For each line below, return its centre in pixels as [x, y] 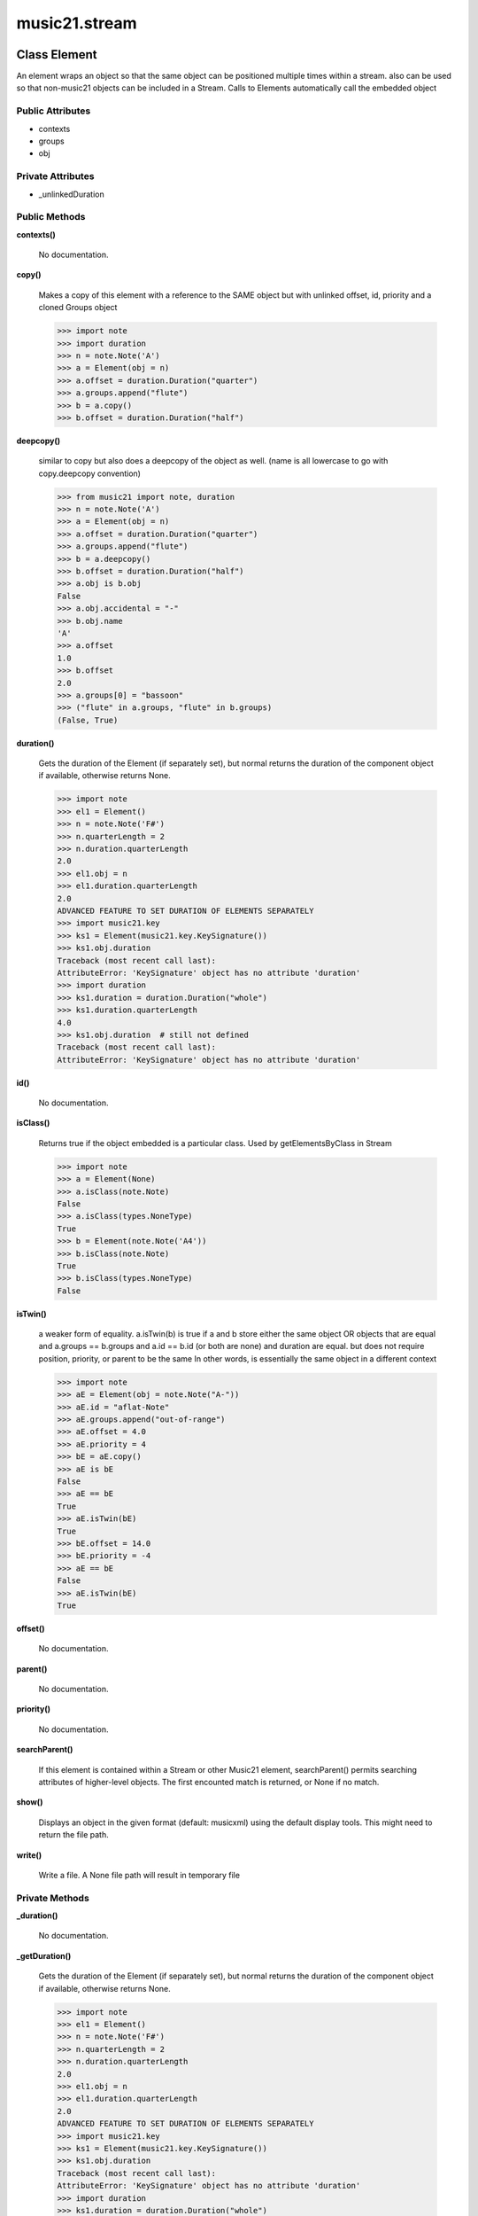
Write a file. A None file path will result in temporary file [139, 1875]
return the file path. [74, 1835]
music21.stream [77, 23]
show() [30, 1802]
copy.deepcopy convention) [90, 473]
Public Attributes [54, 111]
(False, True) [88, 720]
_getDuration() [44, 1955]
